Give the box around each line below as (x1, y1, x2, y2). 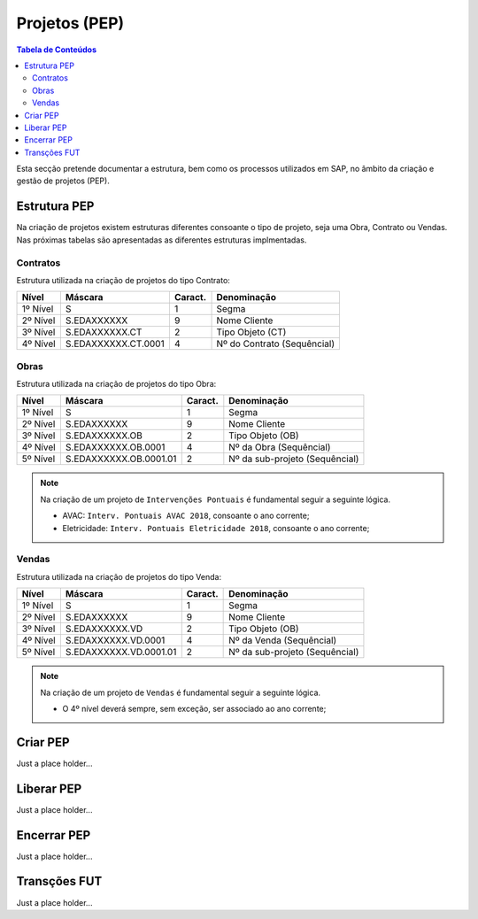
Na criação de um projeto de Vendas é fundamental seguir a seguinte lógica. (40, 687, 321, 698)
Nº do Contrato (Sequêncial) (216, 337, 335, 350)
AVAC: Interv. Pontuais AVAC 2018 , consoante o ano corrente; (62, 510, 310, 521)
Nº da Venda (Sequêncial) (228, 634, 337, 646)
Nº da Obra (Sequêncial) (228, 441, 331, 453)
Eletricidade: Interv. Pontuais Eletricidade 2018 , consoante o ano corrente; (62, 522, 370, 533)
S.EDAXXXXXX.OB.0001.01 (65, 452, 177, 465)
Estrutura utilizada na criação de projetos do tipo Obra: (16, 379, 217, 390)
